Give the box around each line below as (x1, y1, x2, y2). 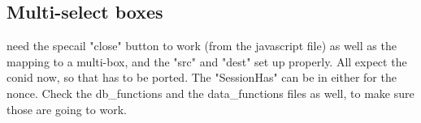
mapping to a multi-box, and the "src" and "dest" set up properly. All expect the (7, 53, 407, 70)
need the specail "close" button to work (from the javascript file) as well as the (7, 37, 397, 54)
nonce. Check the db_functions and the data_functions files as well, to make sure (7, 84, 414, 101)
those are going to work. (7, 100, 127, 117)
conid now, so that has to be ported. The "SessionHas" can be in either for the (7, 69, 397, 86)
